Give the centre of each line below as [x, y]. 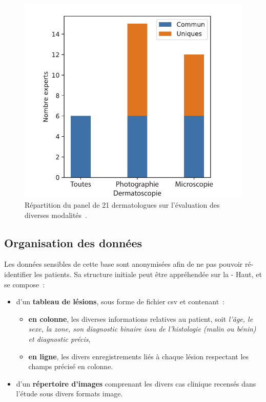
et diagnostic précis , [59, 339]
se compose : [25, 284]
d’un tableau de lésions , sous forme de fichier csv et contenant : [120, 301]
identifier [18, 274]
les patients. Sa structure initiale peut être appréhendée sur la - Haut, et [148, 274]
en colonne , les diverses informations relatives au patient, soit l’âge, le [141, 318]
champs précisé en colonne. [71, 366]
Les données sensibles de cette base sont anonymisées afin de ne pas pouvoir [124, 264]
